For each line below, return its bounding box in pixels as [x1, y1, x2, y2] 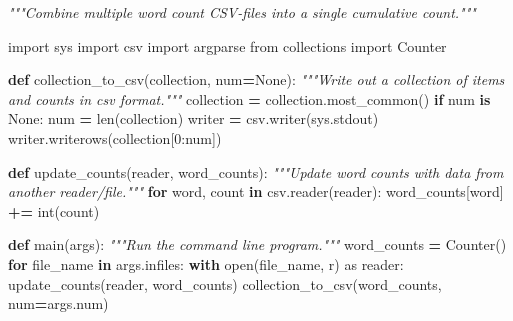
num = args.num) [8, 293, 109, 314]
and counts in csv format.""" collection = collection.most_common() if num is [8, 88, 491, 109]
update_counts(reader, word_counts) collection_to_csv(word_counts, [8, 273, 442, 294]
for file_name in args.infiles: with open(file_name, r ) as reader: [8, 253, 404, 274]
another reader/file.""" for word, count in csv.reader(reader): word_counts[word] [8, 181, 504, 202]
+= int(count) [8, 200, 100, 221]
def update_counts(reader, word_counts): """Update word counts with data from [8, 161, 504, 182]
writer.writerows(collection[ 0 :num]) [8, 127, 222, 148]
